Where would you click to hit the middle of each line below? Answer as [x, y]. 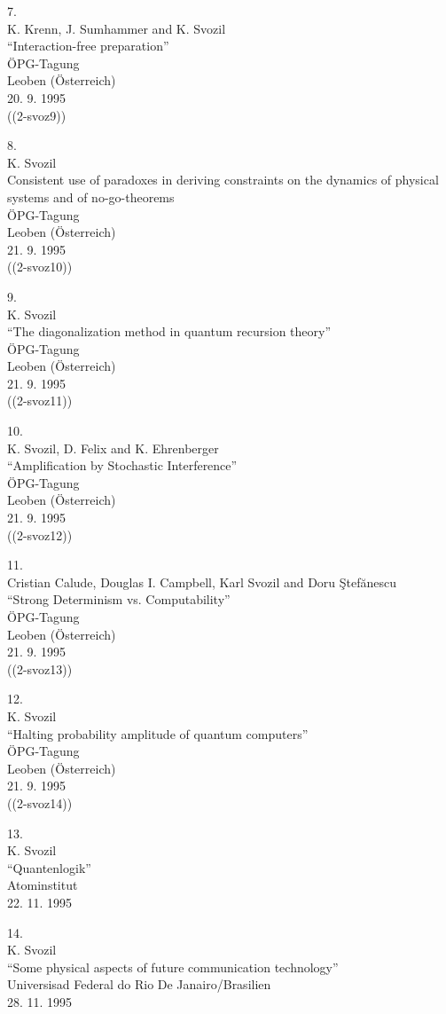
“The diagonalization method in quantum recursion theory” [169, 331]
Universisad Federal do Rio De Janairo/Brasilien [139, 984]
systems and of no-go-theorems [91, 197]
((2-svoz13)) [40, 668]
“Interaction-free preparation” [88, 46]
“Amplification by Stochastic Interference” [122, 465]
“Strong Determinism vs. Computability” [119, 599]
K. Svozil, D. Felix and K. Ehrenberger [113, 448]
